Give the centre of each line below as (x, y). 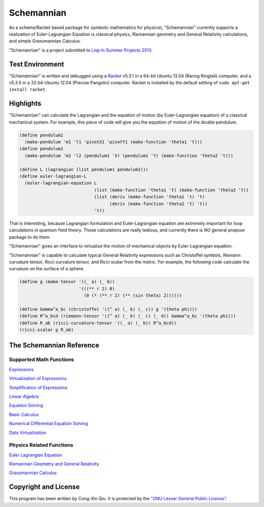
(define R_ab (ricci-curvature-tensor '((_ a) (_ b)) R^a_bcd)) (98, 323)
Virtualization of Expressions (38, 379)
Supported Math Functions (42, 359)
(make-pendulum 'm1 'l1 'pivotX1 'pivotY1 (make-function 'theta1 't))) (114, 142)
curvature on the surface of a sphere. (47, 269)
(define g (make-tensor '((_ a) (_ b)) (67, 282)
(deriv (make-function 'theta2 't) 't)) (158, 204)
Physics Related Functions (41, 445)
